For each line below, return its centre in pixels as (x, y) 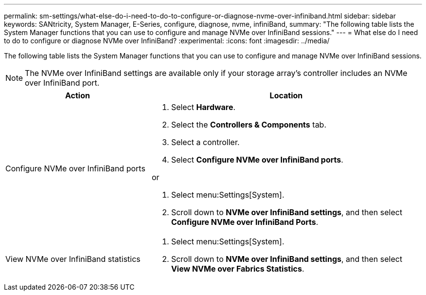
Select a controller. (205, 142)
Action (77, 95)
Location (286, 95)
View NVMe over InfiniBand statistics (73, 259)
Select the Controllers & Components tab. (249, 125)
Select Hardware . (203, 107)
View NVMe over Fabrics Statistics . (238, 269)
